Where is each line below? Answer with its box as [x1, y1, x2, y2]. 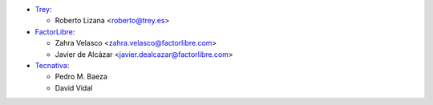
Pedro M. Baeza [55, 72, 108, 82]
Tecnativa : [34, 60, 70, 70]
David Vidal [55, 83, 93, 92]
